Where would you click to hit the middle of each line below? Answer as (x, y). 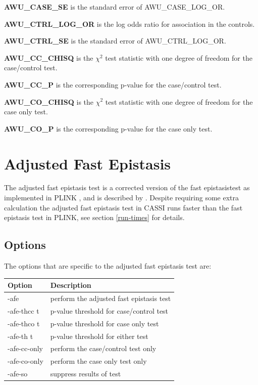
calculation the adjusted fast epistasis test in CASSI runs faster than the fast (123, 207)
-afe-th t (20, 336)
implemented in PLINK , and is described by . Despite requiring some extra (121, 198)
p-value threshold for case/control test (109, 310)
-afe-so (18, 374)
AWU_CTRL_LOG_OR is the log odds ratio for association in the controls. (130, 24)
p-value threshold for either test (99, 336)
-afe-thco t (24, 323)
